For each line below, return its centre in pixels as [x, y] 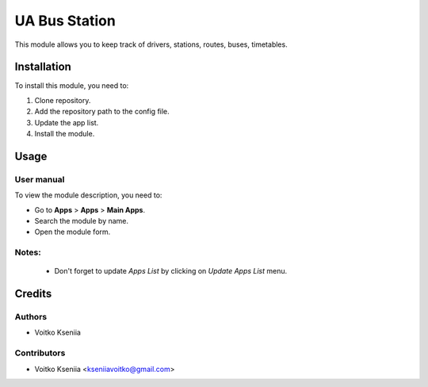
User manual [40, 179]
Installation [43, 67]
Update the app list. [67, 122]
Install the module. [65, 134]
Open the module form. [73, 232]
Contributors [40, 353]
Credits [33, 294]
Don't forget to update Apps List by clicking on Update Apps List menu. [171, 271]
